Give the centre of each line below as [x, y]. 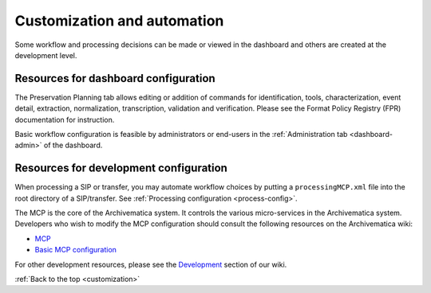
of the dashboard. [73, 145]
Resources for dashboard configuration [115, 78]
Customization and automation [119, 21]
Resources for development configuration [121, 168]
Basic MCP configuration [76, 250]
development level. [46, 55]
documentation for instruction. [65, 119]
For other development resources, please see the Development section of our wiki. [151, 264]
